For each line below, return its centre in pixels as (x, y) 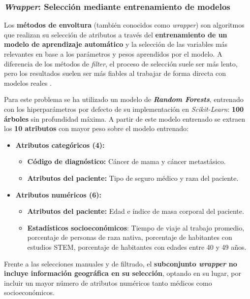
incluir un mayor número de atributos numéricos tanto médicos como (108, 282)
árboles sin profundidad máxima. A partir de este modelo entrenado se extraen (125, 118)
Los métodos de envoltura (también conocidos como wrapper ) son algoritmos (124, 25)
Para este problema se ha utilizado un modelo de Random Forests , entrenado (124, 99)
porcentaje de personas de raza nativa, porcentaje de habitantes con (130, 237)
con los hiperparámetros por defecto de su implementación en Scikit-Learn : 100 (124, 109)
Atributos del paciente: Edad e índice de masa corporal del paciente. (136, 211)
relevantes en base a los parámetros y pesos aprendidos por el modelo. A (113, 54)
